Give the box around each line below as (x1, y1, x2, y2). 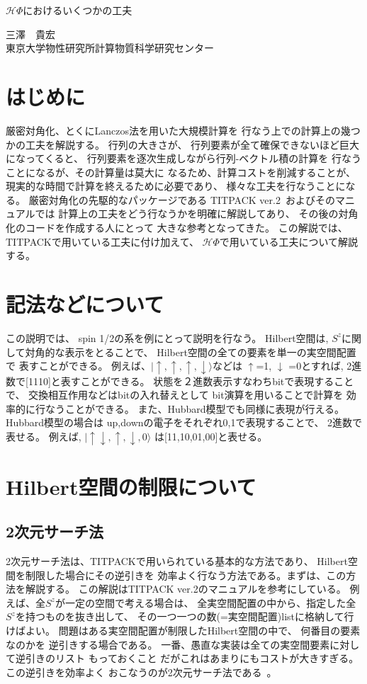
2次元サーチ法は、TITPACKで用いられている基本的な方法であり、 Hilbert (6, 554, 348, 569)
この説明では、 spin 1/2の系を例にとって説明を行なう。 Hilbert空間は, (6, 330, 329, 345)
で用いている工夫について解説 (219, 234, 358, 249)
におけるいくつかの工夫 (23, 3, 132, 17)
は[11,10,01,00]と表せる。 (154, 429, 268, 444)
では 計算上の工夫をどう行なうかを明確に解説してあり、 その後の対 (35, 206, 349, 221)
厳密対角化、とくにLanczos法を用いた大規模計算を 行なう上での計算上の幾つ (6, 122, 361, 137)
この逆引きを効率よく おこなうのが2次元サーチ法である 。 (6, 664, 277, 679)
